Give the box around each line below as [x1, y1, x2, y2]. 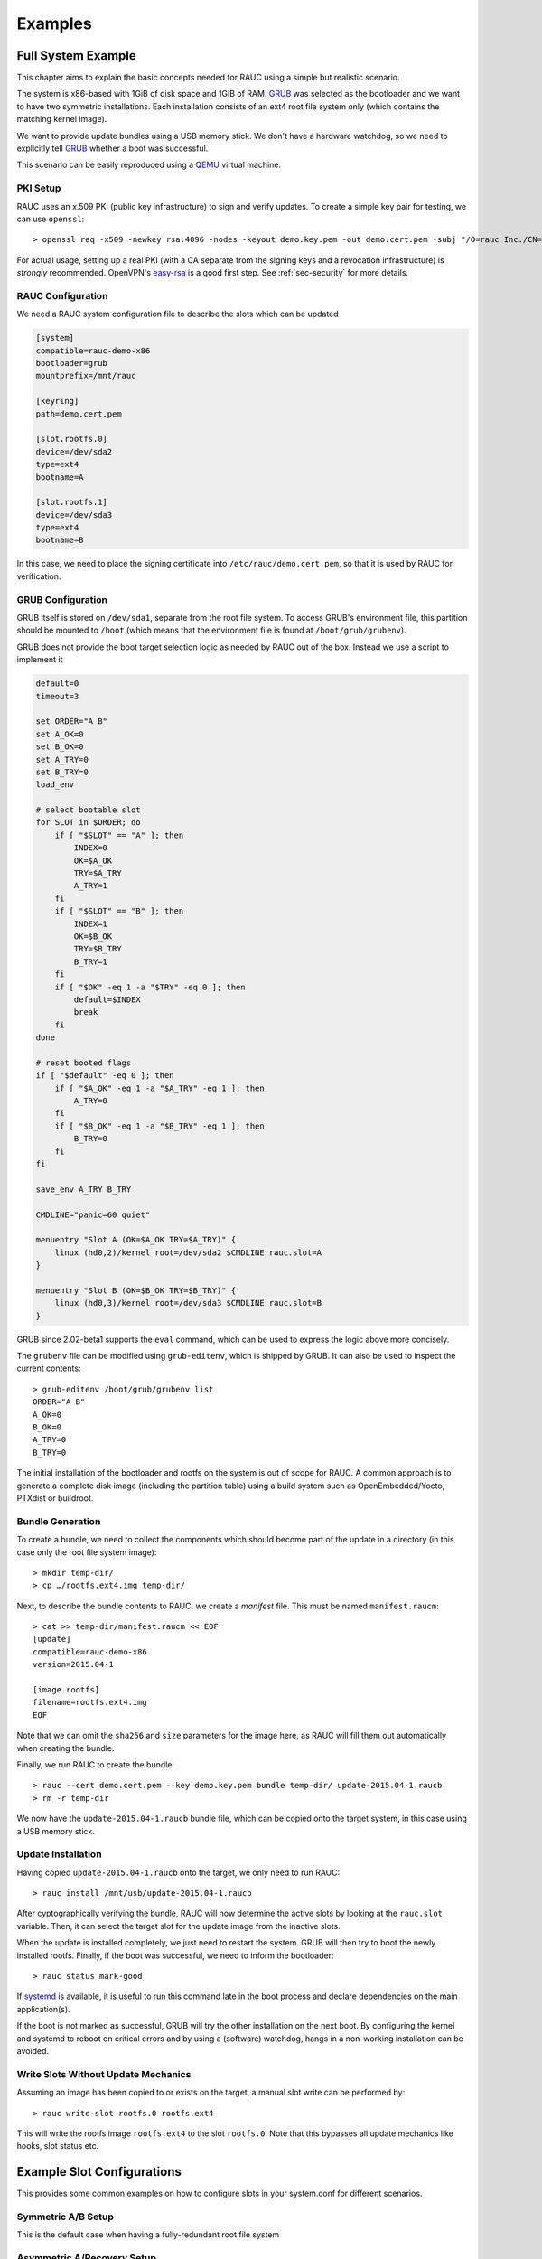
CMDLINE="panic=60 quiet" [35, 1209, 151, 1220]
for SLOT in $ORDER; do [35, 818, 142, 828]
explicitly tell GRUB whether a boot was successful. [16, 143, 209, 154]
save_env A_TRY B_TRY [35, 1184, 132, 1195]
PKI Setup [16, 182, 61, 194]
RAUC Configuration [16, 289, 108, 302]
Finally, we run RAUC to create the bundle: [16, 1758, 175, 1770]
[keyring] [35, 396, 79, 407]
